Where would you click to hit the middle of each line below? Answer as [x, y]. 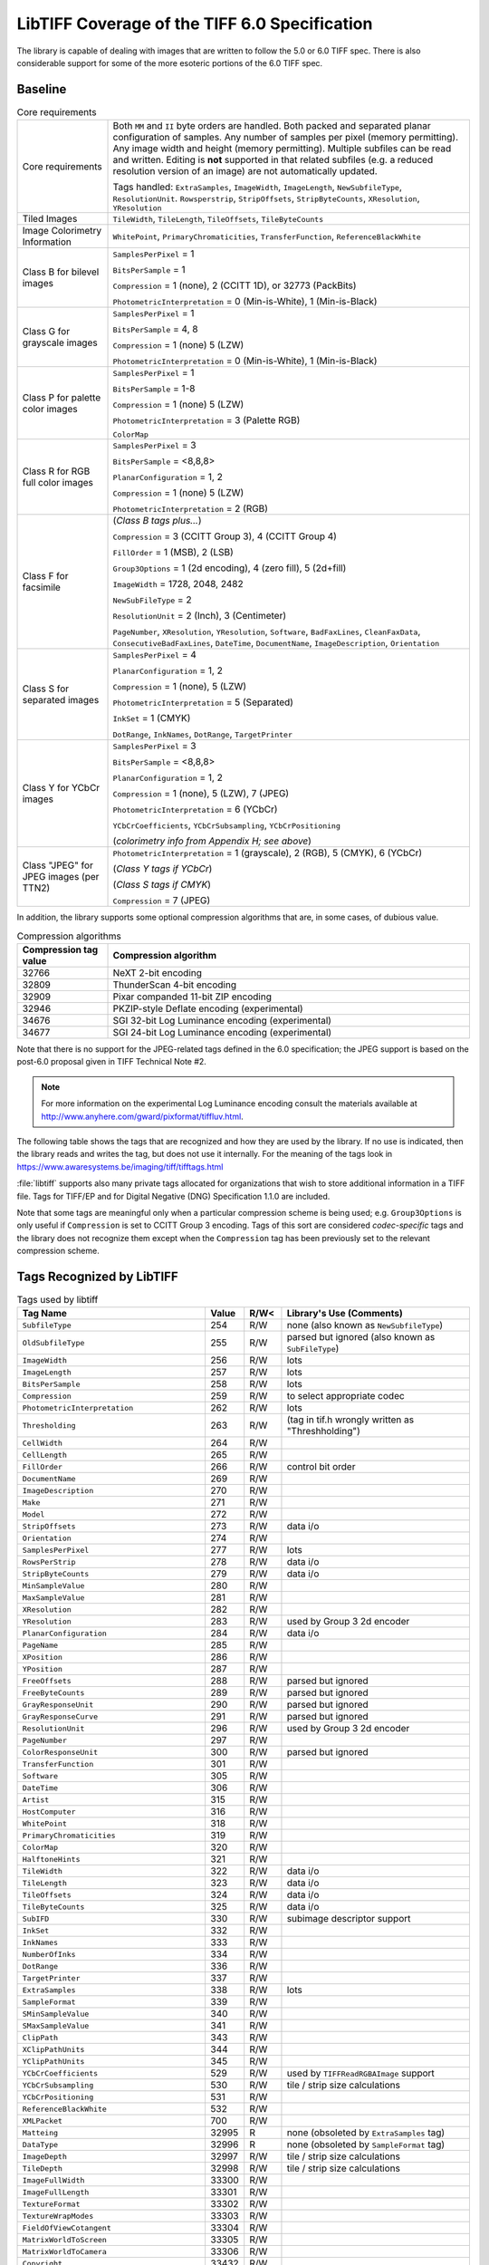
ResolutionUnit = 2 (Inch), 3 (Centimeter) [200, 616]
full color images [58, 483]
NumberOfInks [49, 1954]
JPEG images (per [61, 877]
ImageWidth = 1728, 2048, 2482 [178, 584]
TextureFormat [51, 2204]
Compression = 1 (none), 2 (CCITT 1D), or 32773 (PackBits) [235, 285]
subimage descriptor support [349, 1919]
